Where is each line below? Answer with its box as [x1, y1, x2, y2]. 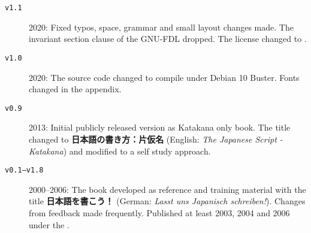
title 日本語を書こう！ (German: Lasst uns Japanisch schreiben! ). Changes [29, 195, 306, 207]
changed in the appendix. [29, 83, 122, 95]
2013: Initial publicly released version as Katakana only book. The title [29, 121, 291, 134]
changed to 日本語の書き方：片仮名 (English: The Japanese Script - [29, 132, 283, 145]
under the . [29, 218, 70, 231]
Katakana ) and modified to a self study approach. [29, 144, 211, 157]
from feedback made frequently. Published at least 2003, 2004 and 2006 [29, 206, 290, 219]
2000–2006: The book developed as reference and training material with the [29, 183, 306, 195]
